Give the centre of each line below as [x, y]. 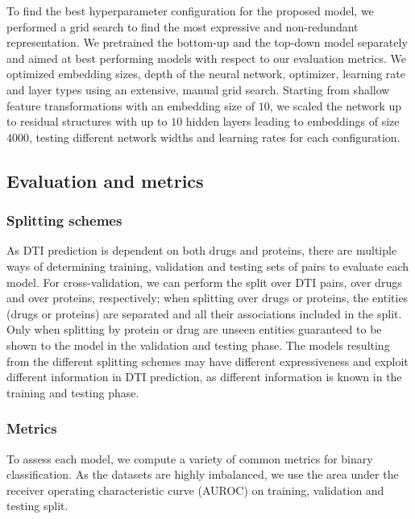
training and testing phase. [73, 392]
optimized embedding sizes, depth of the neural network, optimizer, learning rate [206, 74]
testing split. [37, 506]
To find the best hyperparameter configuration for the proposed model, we [190, 10]
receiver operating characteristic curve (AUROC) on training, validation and [195, 490]
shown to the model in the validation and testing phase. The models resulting [198, 345]
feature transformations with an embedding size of [131, 105]
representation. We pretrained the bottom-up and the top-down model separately [207, 42]
